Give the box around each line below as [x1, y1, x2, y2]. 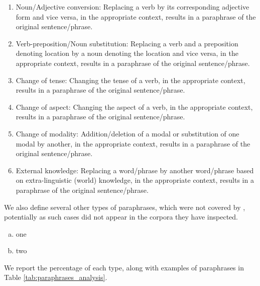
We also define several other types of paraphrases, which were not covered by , [4, 201, 245, 212]
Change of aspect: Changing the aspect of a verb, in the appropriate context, [16, 101, 253, 112]
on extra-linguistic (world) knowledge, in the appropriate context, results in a [16, 175, 254, 185]
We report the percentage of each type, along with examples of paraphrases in [4, 262, 244, 272]
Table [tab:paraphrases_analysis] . [4, 272, 107, 282]
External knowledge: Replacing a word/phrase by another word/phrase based [16, 165, 254, 175]
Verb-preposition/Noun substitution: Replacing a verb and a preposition [16, 38, 238, 48]
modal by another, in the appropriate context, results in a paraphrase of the [16, 138, 250, 149]
